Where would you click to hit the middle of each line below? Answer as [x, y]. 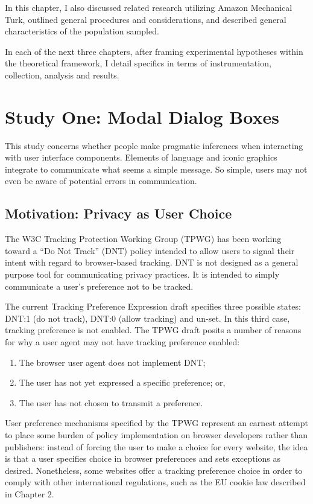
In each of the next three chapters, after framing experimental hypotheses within [154, 51]
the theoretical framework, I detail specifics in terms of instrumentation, [138, 63]
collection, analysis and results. [62, 75]
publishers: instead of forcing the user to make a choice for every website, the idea [156, 446]
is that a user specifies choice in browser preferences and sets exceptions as [143, 458]
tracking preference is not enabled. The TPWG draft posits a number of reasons [153, 330]
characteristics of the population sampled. [82, 31]
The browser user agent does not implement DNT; [112, 362]
